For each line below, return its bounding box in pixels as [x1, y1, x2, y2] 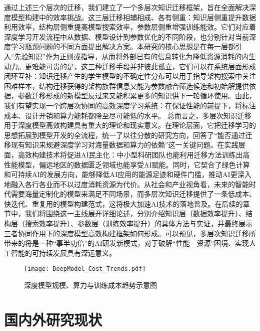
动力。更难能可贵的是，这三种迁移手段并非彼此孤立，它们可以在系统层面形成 [4, 61, 256, 71]
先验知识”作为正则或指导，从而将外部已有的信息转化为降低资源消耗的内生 [14, 51, 256, 61]
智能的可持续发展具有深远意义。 [10, 247, 116, 258]
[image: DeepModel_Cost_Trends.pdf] [24, 265, 146, 273]
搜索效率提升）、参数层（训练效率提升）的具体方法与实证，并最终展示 [24, 218, 252, 229]
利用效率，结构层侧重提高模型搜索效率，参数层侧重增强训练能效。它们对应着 [4, 22, 256, 32]
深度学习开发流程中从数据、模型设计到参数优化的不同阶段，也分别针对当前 [4, 31, 249, 42]
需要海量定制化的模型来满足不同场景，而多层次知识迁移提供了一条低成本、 [10, 189, 256, 199]
